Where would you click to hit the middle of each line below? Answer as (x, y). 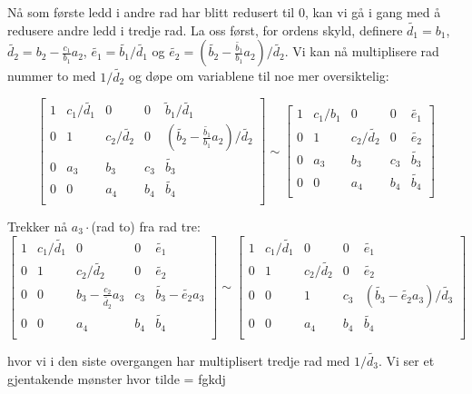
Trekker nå (38, 226)
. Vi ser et (406, 361)
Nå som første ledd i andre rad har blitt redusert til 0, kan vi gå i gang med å (224, 12)
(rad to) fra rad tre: (146, 226)
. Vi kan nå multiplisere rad (362, 51)
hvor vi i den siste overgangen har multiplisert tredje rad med (179, 361)
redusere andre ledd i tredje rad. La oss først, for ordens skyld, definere (205, 30)
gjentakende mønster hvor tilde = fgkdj (117, 378)
